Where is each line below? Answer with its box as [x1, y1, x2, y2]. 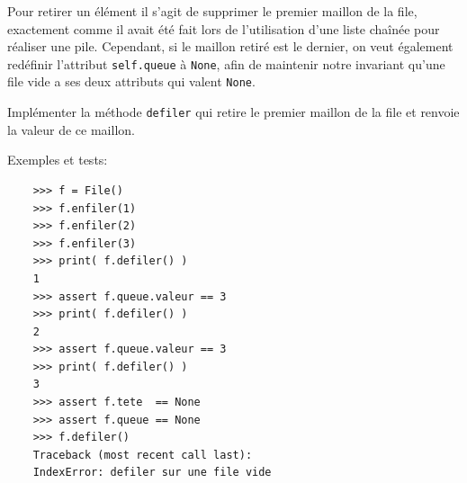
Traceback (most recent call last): [32, 448, 253, 461]
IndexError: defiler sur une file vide [32, 466, 272, 479]
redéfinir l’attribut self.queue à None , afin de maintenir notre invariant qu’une [7, 54, 445, 73]
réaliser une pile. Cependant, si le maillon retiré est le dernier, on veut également [7, 37, 454, 56]
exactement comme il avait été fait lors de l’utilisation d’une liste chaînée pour [7, 19, 440, 38]
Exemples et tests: [7, 150, 108, 169]
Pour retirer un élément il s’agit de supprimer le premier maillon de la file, [7, 2, 418, 20]
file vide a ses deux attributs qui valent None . [7, 72, 256, 91]
